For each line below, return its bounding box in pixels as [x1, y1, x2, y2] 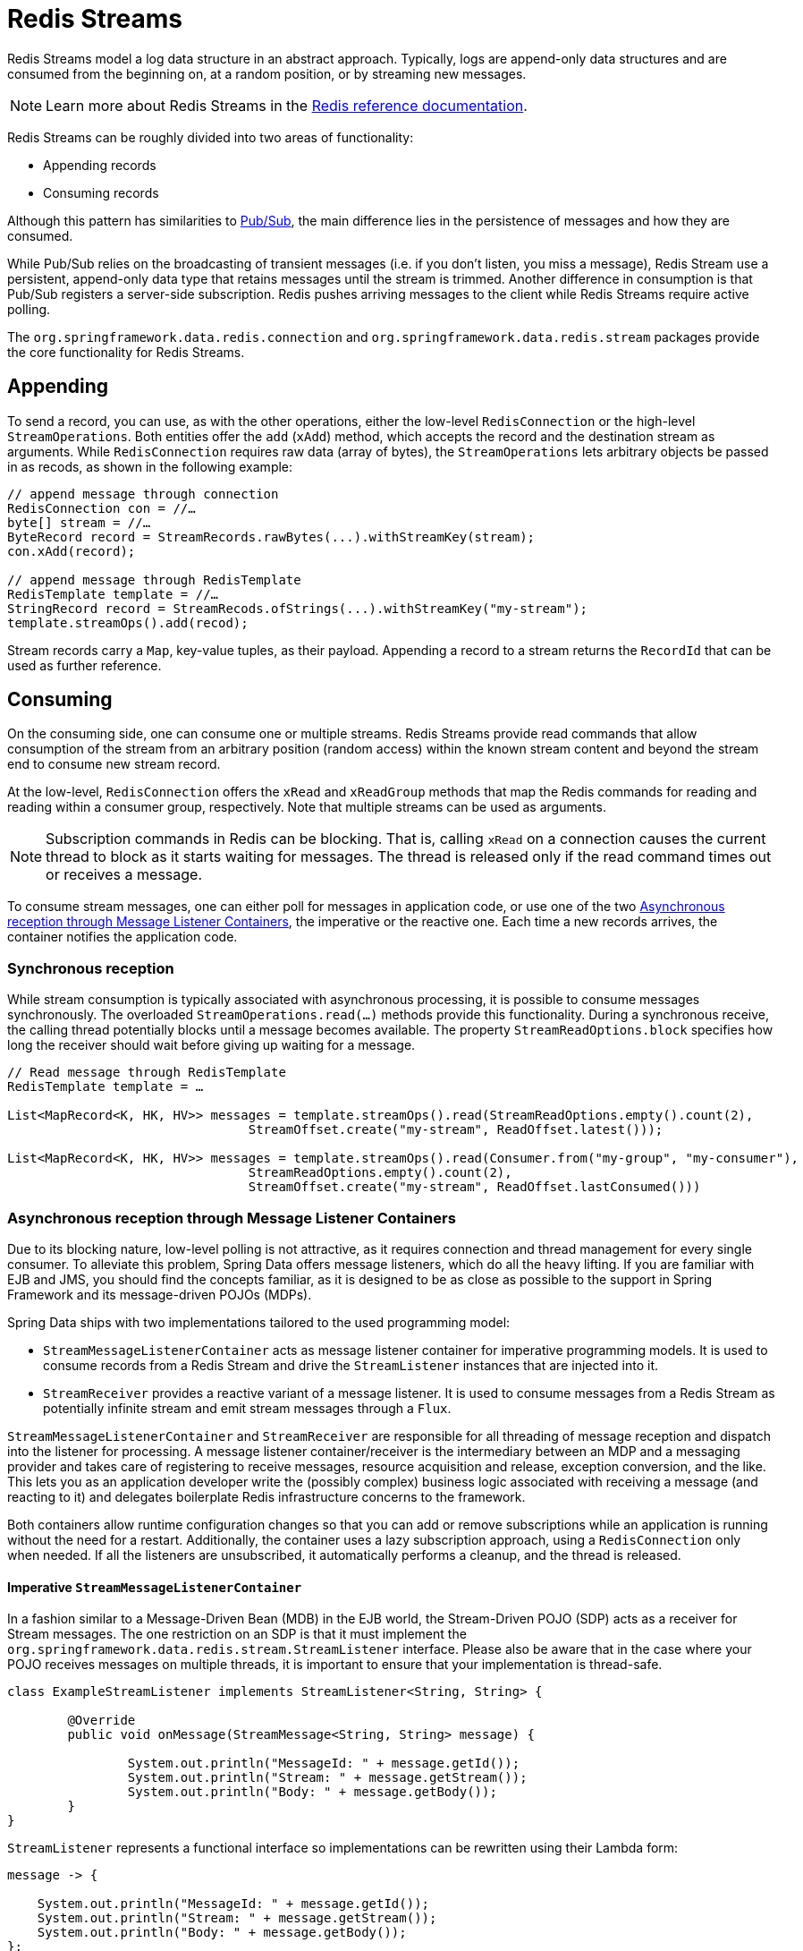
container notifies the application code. [7, 929, 238, 945]
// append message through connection [7, 486, 279, 501]
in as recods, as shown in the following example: [7, 458, 293, 474]
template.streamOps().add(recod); [7, 615, 249, 630]
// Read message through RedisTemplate [7, 1065, 286, 1080]
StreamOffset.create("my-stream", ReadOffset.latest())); [248, 1122, 664, 1137]
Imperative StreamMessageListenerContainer [7, 1579, 302, 1595]
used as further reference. [7, 657, 162, 673]
